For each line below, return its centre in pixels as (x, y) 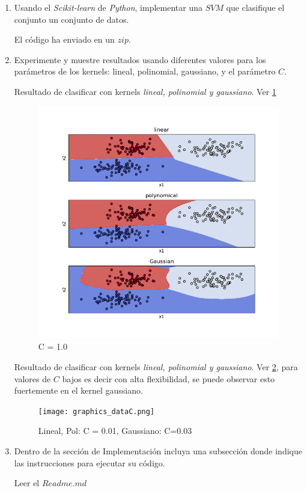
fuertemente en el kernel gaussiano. (78, 390)
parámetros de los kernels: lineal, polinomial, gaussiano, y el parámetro (145, 71)
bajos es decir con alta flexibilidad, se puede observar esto (169, 378)
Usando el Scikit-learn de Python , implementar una (108, 7)
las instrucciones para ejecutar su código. (90, 462)
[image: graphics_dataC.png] (96, 411)
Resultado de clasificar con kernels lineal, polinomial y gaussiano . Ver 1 (145, 91)
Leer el (27, 483)
